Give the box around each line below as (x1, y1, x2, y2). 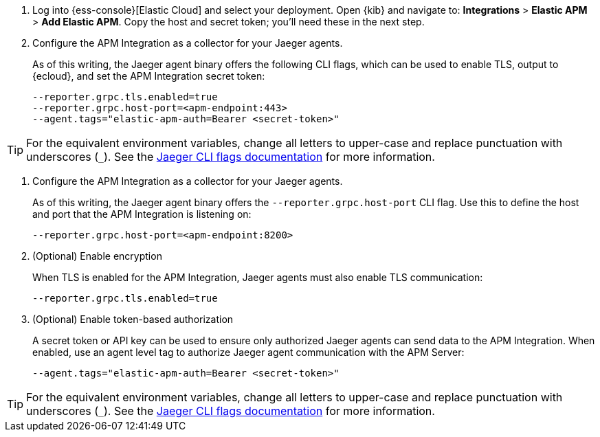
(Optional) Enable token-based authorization (32, 313, 234, 325)
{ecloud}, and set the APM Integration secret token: (32, 70, 265, 82)
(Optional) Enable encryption (32, 250, 162, 262)
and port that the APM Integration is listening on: (32, 208, 252, 220)
